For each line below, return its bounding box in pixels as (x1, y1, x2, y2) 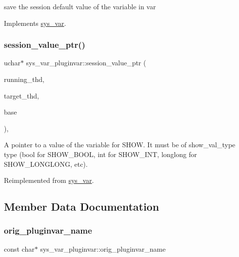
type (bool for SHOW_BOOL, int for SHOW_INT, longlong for (4, 149, 197, 159)
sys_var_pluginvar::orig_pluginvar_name (40, 243, 166, 254)
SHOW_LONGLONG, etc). (4, 158, 88, 169)
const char (4, 243, 35, 254)
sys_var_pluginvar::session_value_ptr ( (26, 58, 146, 68)
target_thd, (4, 90, 40, 100)
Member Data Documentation (4, 199, 159, 214)
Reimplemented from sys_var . (4, 175, 94, 185)
